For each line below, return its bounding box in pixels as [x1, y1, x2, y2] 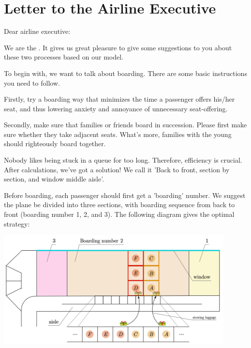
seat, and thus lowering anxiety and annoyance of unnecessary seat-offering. [4, 103, 228, 113]
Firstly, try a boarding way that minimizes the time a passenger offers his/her [4, 94, 235, 104]
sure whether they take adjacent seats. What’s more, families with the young [4, 129, 232, 139]
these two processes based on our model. [4, 52, 123, 62]
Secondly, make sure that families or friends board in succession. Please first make [4, 120, 247, 130]
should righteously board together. [4, 138, 106, 149]
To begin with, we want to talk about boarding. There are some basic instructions [4, 68, 247, 78]
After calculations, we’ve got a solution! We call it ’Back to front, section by [4, 164, 230, 174]
